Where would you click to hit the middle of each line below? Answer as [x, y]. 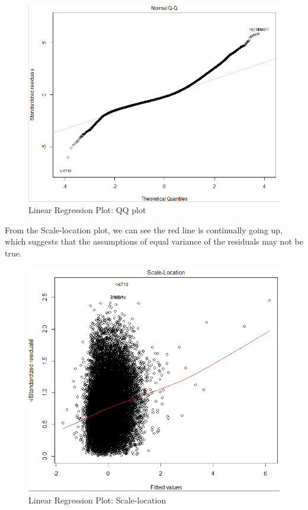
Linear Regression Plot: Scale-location [97, 500]
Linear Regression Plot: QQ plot [87, 210]
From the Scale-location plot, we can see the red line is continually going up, [144, 229]
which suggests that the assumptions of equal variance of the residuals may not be [154, 241]
